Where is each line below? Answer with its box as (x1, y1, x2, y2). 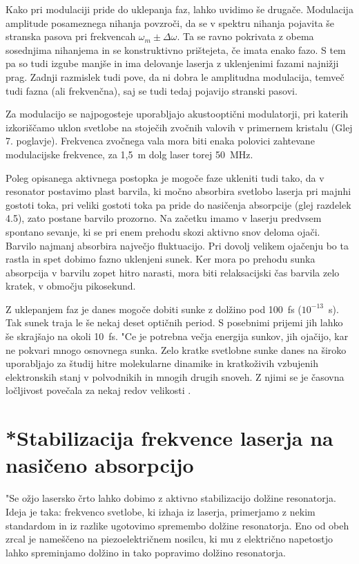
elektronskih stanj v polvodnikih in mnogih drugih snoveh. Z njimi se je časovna (6, 369, 345, 384)
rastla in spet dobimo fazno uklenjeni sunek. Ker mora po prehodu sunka (6, 252, 316, 266)
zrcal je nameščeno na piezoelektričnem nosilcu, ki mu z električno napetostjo (6, 532, 333, 546)
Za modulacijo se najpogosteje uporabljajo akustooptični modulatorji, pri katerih (6, 106, 349, 121)
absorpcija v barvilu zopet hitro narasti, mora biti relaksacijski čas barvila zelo (6, 265, 340, 279)
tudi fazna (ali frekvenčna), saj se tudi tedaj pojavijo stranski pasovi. (6, 83, 298, 97)
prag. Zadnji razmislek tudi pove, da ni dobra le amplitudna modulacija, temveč (6, 69, 345, 84)
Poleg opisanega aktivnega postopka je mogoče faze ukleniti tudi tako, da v (6, 170, 324, 185)
